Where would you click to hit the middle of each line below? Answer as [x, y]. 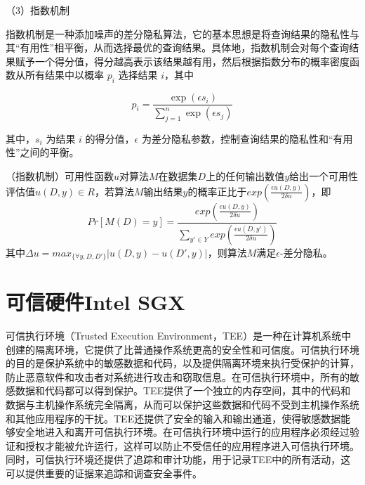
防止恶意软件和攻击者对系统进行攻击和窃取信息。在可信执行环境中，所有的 [178, 376]
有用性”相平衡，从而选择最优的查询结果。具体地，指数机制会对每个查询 [185, 47]
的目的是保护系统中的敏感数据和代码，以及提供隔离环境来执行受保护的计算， [182, 363]
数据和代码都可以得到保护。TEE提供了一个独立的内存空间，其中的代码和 [183, 390]
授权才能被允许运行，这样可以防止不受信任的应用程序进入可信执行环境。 [192, 445]
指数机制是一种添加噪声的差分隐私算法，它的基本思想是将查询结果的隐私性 [178, 33]
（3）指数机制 [38, 10]
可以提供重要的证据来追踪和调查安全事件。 [104, 473]
